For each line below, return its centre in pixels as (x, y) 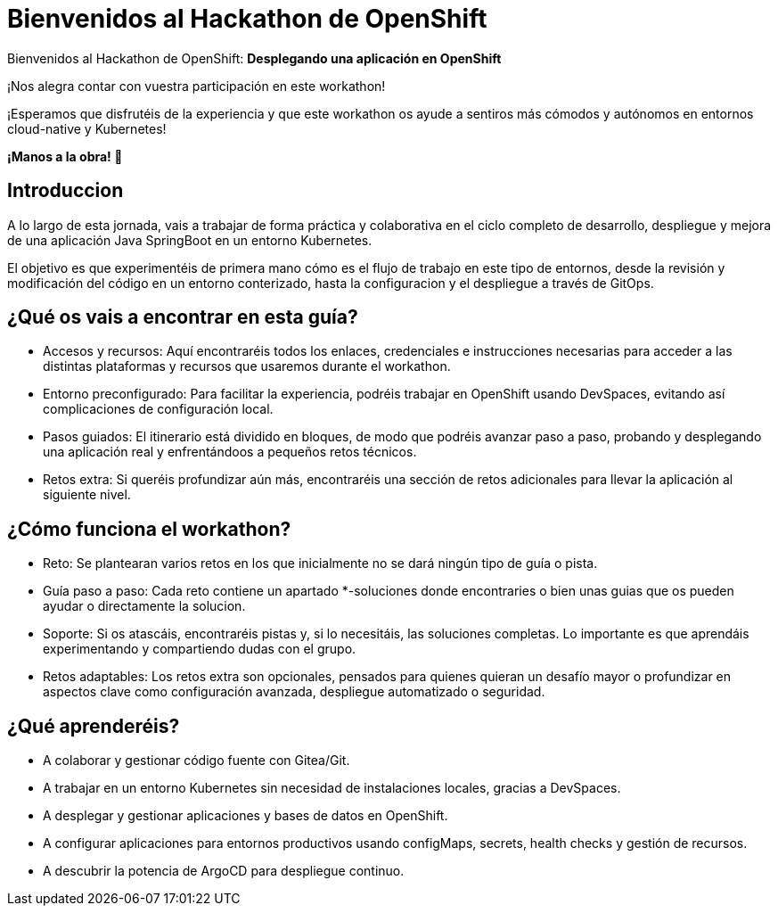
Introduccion (66, 191)
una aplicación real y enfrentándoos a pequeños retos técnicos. (230, 452)
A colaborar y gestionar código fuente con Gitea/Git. (197, 761)
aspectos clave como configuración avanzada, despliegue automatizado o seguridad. (294, 692)
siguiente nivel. (87, 495)
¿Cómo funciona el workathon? (149, 529)
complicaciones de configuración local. (158, 409)
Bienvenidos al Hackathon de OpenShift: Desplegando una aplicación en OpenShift (254, 58)
